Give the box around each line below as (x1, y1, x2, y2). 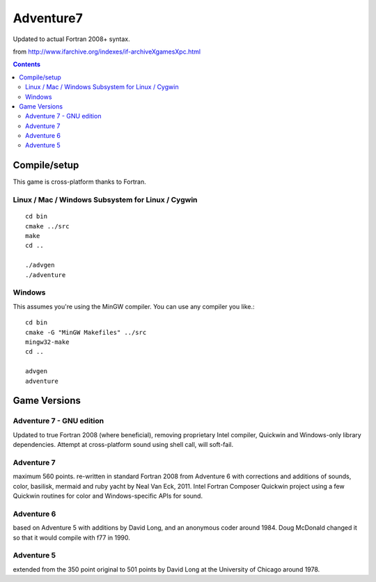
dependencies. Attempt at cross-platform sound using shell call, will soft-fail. (13, 441, 233, 449)
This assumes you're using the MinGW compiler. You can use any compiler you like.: (13, 302, 255, 310)
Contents (13, 60, 41, 69)
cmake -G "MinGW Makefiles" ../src (25, 328, 147, 336)
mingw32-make (25, 338, 70, 346)
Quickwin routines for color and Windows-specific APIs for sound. (13, 491, 203, 500)
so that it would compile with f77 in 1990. (13, 533, 130, 542)
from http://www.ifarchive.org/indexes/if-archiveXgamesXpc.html (13, 47, 201, 56)
